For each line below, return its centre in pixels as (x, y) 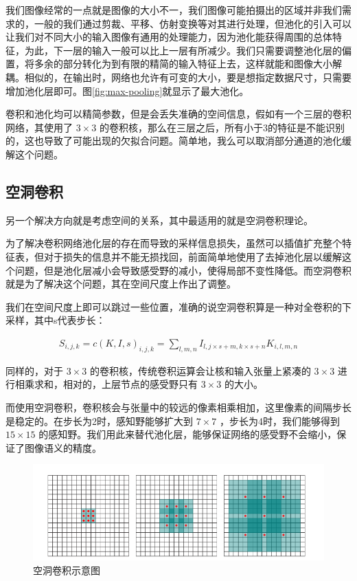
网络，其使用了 (39, 127)
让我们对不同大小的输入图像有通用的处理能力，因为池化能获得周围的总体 (169, 37)
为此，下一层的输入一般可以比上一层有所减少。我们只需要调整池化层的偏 (188, 50)
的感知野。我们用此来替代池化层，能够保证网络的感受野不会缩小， (188, 434)
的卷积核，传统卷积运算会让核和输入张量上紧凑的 (200, 370)
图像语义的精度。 (63, 447)
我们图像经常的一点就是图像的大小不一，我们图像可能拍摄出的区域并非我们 (174, 10)
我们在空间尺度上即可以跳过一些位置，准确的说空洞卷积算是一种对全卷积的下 (178, 306)
